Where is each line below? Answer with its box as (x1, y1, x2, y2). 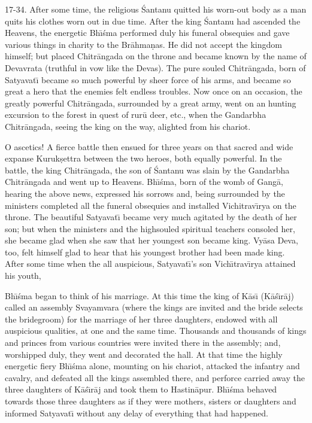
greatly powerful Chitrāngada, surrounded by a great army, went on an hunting (5, 96, 296, 109)
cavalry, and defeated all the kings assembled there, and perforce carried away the (5, 371, 305, 384)
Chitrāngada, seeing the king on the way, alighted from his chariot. (5, 120, 251, 132)
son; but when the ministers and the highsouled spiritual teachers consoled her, (5, 222, 295, 235)
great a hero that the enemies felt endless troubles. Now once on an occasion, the (5, 85, 302, 98)
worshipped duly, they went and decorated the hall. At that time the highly (5, 348, 283, 360)
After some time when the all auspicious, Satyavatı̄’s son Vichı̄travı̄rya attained (5, 257, 296, 270)
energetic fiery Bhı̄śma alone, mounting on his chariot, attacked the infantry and (5, 360, 300, 372)
